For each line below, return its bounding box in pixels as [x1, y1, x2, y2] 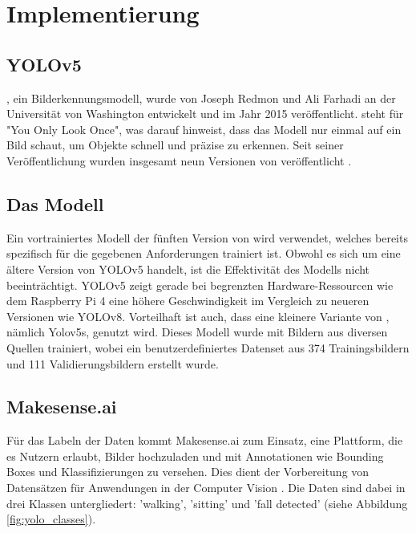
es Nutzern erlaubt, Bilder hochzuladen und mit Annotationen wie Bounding [6, 447, 384, 464]
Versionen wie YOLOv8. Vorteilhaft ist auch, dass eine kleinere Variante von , [6, 307, 390, 324]
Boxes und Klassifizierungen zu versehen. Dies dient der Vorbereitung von [6, 463, 370, 480]
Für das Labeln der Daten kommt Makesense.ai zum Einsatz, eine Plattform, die [6, 432, 403, 449]
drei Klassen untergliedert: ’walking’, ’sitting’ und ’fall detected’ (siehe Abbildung [6, 494, 408, 511]
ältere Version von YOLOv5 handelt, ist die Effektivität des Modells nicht [6, 260, 370, 277]
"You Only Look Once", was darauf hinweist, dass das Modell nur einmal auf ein [6, 120, 402, 137]
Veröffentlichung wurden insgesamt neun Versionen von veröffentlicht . [6, 152, 352, 169]
